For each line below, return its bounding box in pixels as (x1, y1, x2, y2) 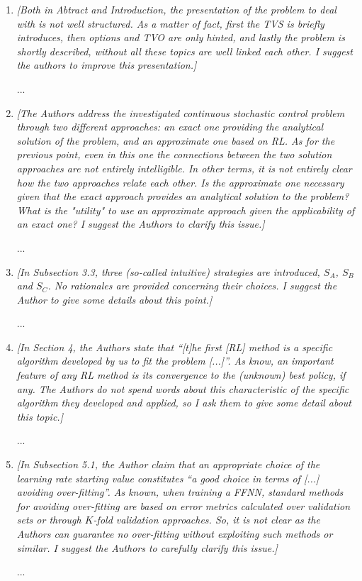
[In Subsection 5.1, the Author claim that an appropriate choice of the (16, 457, 320, 472)
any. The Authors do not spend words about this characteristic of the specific (16, 381, 349, 396)
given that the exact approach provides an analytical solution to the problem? (16, 189, 349, 204)
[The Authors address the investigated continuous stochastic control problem (16, 105, 345, 120)
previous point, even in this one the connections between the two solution (16, 147, 332, 162)
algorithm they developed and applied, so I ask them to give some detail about (16, 395, 351, 410)
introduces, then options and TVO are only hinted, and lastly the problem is (16, 30, 345, 45)
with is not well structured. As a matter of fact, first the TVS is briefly (16, 16, 324, 31)
